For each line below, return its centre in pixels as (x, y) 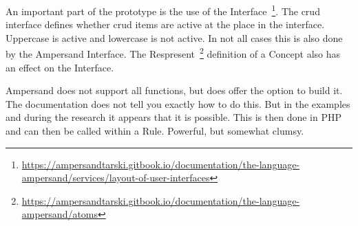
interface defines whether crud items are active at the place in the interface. (165, 24)
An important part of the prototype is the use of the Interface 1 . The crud (163, 10)
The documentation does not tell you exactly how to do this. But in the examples (178, 103)
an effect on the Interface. (60, 67)
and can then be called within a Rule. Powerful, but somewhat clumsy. (155, 131)
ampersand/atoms (60, 214)
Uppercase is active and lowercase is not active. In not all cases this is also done (174, 37)
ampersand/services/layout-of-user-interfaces (116, 178)
